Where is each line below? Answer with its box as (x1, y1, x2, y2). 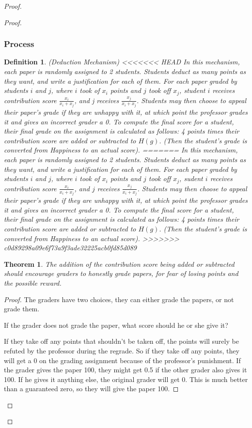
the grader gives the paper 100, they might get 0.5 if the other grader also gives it (4, 365, 247, 375)
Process (4, 38, 34, 50)
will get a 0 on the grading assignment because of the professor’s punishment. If (4, 355, 241, 365)
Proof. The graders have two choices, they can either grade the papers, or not (4, 294, 234, 304)
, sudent (179, 173, 203, 183)
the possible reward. (4, 277, 62, 288)
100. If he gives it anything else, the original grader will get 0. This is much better (4, 374, 248, 384)
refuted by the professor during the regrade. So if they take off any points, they (4, 345, 239, 355)
